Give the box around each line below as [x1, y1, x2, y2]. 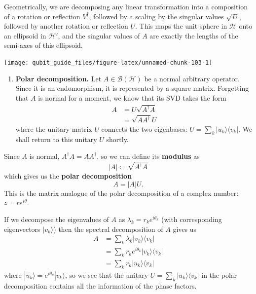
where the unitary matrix [15, 123, 92, 134]
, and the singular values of [58, 30, 140, 40]
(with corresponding [161, 214, 222, 224]
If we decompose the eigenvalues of [4, 214, 109, 224]
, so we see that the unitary [65, 269, 148, 280]
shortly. [106, 134, 129, 145]
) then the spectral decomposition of [53, 223, 163, 234]
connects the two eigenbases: [101, 123, 187, 134]
